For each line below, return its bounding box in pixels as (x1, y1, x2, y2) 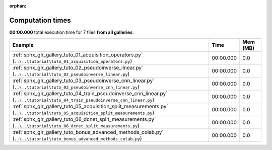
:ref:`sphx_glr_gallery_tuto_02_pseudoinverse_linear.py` (12, 64, 144, 71)
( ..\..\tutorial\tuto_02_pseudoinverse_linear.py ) (12, 70, 130, 78)
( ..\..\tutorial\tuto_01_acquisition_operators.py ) (12, 58, 132, 65)
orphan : (9, 3, 27, 9)
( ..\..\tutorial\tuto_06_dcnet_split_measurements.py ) (12, 122, 140, 129)
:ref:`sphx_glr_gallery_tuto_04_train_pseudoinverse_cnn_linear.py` (12, 90, 168, 97)
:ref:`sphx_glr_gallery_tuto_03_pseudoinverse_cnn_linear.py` (12, 77, 155, 84)
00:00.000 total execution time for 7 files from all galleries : (9, 29, 134, 35)
